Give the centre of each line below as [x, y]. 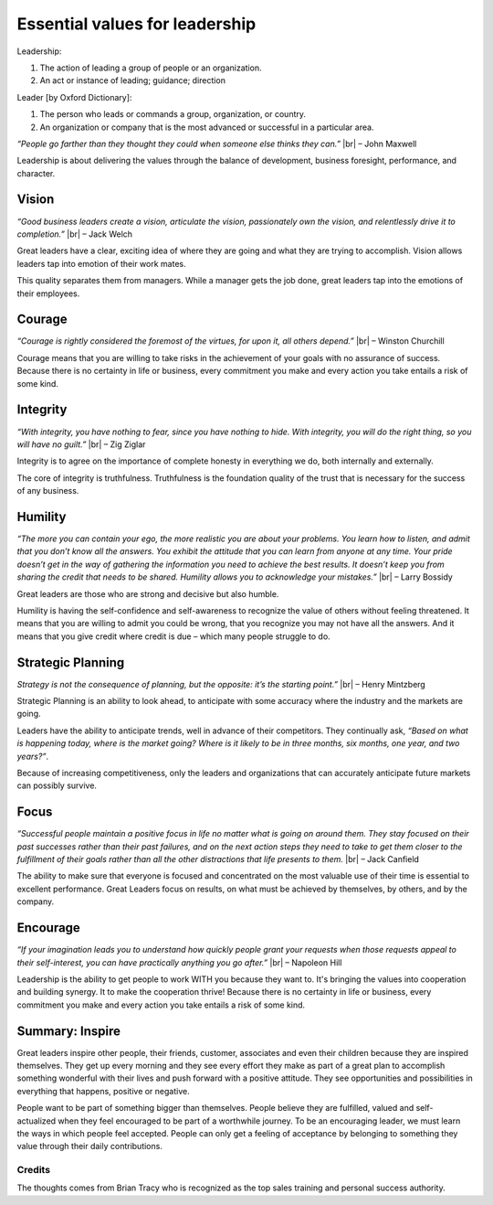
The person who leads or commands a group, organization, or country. [173, 114]
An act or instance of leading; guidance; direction [132, 80]
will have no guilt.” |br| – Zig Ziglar [81, 444]
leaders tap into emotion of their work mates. [101, 263]
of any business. [48, 491]
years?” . [33, 756]
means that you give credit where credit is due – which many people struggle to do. [173, 636]
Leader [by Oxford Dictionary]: [74, 97]
